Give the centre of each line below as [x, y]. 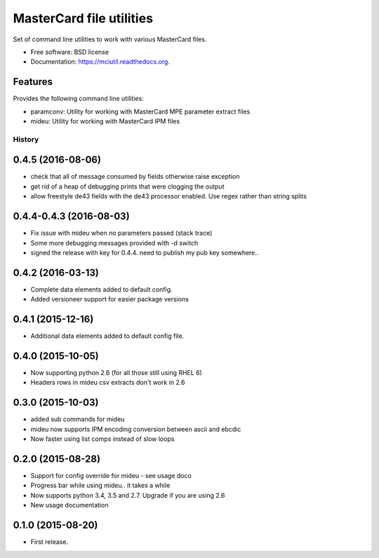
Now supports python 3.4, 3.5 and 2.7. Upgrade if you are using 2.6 [128, 495]
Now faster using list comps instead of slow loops [102, 439]
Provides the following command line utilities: [78, 99]
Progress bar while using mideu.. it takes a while [100, 485]
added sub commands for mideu [78, 419]
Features [33, 82]
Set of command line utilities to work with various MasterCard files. [110, 39]
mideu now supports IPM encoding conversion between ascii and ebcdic [136, 429]
